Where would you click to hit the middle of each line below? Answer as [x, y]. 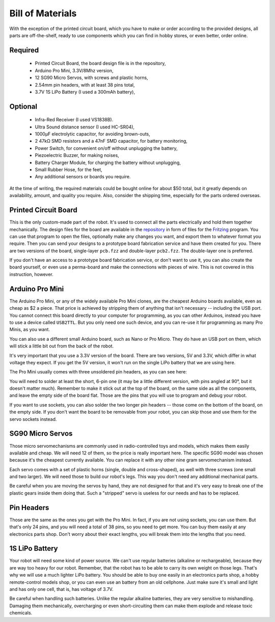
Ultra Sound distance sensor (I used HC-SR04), [85, 127]
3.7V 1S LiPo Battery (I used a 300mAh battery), [85, 92]
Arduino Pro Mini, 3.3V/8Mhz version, [74, 70]
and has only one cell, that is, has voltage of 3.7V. [61, 589]
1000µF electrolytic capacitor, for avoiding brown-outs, [92, 134]
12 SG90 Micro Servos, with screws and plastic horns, [91, 78]
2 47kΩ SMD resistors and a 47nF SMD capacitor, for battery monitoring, [111, 141]
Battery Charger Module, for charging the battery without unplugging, [108, 163]
